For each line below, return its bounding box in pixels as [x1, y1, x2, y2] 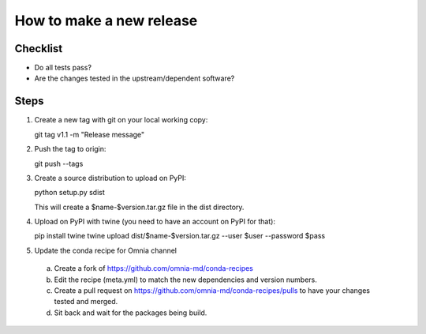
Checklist [14, 42, 63, 55]
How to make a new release [14, 12, 198, 29]
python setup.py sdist [34, 188, 106, 197]
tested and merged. [54, 297, 118, 306]
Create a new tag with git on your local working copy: [34, 115, 208, 125]
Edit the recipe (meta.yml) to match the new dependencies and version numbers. [54, 275, 317, 284]
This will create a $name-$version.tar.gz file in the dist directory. [34, 202, 245, 212]
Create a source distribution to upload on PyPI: [34, 173, 187, 182]
